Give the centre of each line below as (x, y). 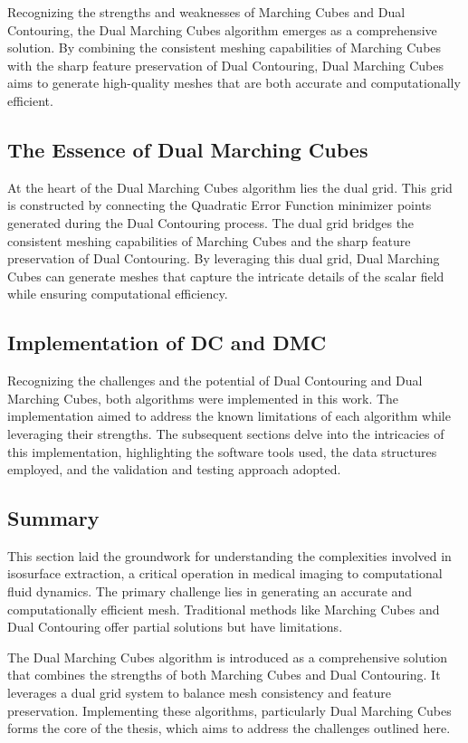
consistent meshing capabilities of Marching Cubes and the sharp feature (209, 240)
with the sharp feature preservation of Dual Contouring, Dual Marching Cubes (225, 65)
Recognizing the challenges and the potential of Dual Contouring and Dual (215, 381)
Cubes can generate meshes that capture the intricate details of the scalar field (226, 276)
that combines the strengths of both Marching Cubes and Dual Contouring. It (224, 675)
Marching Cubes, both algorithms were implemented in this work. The (203, 398)
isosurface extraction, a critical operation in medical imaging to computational (225, 573)
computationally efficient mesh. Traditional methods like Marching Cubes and (224, 609)
